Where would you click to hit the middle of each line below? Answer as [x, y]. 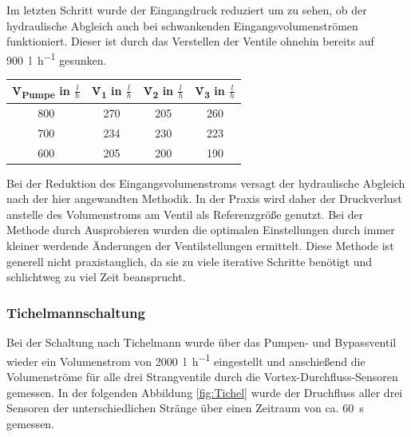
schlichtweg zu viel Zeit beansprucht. [96, 277]
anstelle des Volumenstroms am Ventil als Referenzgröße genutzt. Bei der [185, 214]
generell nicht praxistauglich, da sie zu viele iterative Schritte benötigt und [190, 261]
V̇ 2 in [158, 91]
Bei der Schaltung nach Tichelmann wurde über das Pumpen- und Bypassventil [202, 342]
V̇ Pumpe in [41, 91]
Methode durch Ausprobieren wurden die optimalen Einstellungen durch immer [201, 230]
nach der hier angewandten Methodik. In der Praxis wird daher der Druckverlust [204, 199]
